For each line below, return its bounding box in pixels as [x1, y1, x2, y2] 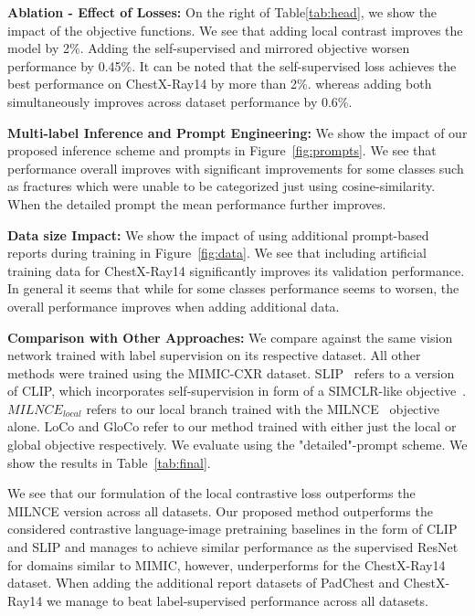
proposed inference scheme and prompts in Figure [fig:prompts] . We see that [7, 141, 437, 160]
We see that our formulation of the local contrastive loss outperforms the [7, 483, 416, 503]
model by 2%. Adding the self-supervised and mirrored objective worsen [7, 38, 410, 58]
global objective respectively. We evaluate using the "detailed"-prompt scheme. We [7, 435, 468, 454]
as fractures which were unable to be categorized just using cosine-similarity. [7, 176, 436, 196]
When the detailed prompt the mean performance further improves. [7, 194, 386, 213]
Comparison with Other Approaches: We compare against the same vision [7, 327, 453, 346]
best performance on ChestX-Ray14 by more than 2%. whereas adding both [7, 74, 432, 93]
